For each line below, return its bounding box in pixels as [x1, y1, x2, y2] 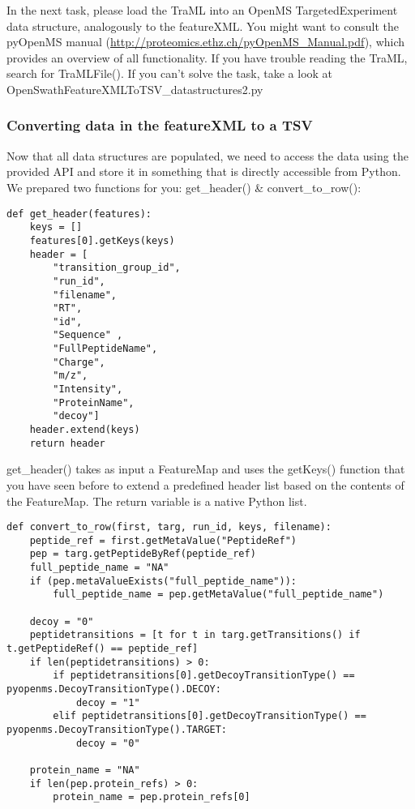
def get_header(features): [6, 208, 152, 220]
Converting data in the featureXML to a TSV [6, 115, 313, 135]
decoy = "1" [75, 696, 140, 708]
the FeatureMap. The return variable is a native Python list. [6, 492, 307, 509]
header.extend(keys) [29, 424, 140, 436]
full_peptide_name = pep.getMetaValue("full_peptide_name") [53, 589, 384, 601]
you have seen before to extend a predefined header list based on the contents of [6, 476, 404, 493]
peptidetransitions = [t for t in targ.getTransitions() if [29, 629, 361, 641]
